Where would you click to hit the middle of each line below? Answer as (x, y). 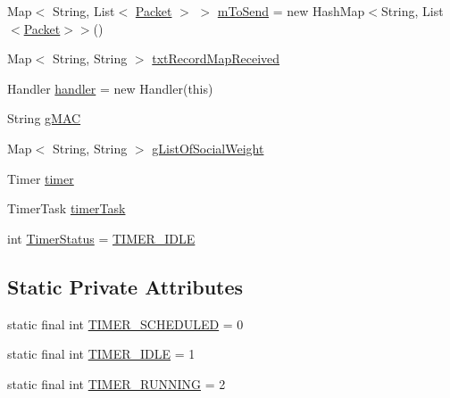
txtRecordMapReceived (216, 58)
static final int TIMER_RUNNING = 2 (117, 383)
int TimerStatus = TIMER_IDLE (101, 238)
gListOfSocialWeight (208, 148)
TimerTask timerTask (67, 208)
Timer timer (41, 178)
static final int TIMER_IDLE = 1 (101, 354)
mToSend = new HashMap (291, 11)
